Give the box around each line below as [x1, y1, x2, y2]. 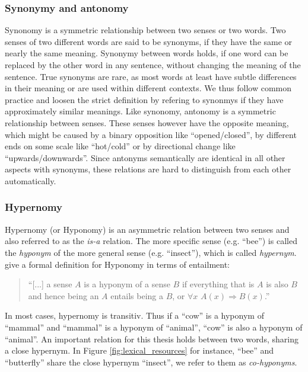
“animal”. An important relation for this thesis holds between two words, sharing [5, 332, 299, 345]
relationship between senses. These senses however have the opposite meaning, [5, 116, 289, 129]
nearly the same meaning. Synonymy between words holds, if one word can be [5, 47, 288, 59]
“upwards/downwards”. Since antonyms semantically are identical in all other [5, 151, 285, 163]
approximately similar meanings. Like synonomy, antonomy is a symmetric [5, 105, 276, 117]
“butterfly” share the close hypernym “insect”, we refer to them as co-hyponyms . [5, 355, 297, 368]
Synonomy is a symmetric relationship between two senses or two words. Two [5, 24, 286, 36]
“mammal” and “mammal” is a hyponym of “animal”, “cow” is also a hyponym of [5, 320, 303, 333]
